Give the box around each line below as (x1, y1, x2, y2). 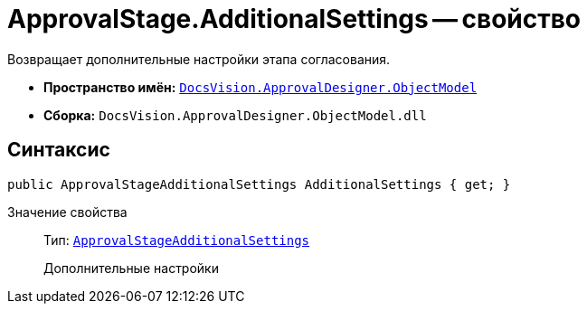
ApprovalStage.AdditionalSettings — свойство (7, 4, 582, 34)
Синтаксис (7, 138, 110, 162)
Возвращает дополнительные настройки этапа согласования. (7, 51, 391, 67)
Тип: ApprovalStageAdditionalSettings (43, 231, 310, 248)
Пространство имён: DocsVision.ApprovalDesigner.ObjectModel (43, 79, 478, 95)
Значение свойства (7, 203, 128, 220)
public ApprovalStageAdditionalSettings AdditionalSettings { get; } (7, 176, 511, 192)
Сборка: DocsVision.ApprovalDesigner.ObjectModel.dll (43, 107, 427, 123)
